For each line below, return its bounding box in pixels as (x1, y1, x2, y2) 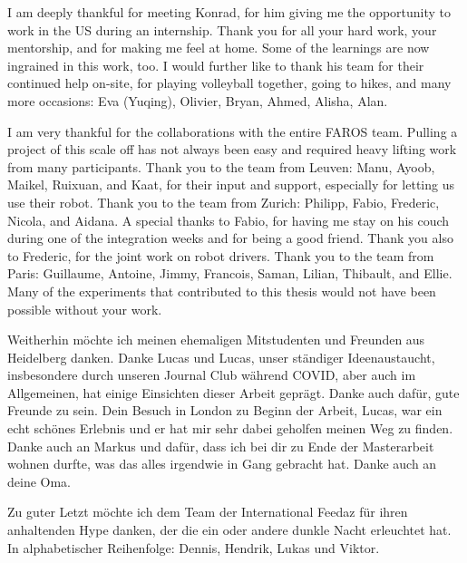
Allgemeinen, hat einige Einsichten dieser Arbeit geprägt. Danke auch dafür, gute (7, 383, 460, 402)
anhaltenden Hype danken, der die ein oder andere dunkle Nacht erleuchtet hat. (7, 520, 452, 539)
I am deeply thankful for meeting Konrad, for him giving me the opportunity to (7, 3, 452, 21)
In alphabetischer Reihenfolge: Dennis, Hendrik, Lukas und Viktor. (7, 538, 380, 557)
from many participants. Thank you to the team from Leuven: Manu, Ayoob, (7, 157, 435, 176)
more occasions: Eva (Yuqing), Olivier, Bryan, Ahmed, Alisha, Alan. (7, 91, 388, 110)
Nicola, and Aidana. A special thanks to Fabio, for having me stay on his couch (7, 210, 450, 229)
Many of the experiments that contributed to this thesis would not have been (7, 281, 436, 300)
